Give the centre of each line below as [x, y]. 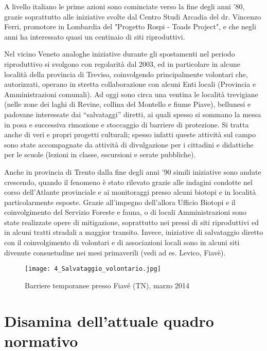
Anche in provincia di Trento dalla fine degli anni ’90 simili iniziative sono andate [133, 171]
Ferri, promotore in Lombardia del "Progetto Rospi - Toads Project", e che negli [130, 26]
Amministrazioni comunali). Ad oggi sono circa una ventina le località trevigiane [131, 94]
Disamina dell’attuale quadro [109, 320]
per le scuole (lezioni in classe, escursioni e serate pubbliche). [100, 154]
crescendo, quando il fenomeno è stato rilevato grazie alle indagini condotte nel [128, 182]
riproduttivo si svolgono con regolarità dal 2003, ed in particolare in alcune [122, 63]
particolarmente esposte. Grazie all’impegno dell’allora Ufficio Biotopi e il [120, 202]
